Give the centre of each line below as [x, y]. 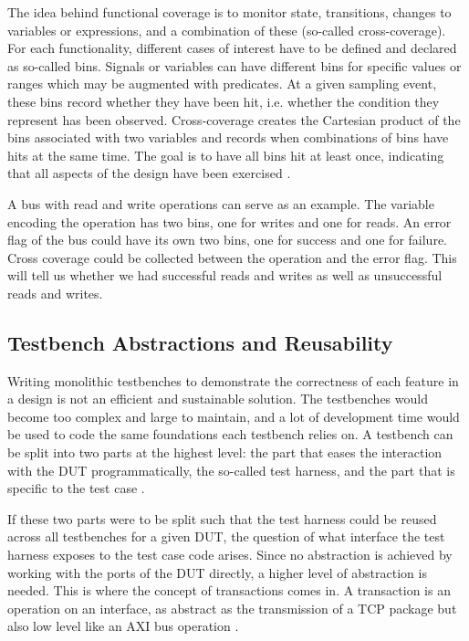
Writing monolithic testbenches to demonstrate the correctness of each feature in [233, 380]
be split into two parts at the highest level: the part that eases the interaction [225, 452]
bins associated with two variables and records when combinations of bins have [228, 137]
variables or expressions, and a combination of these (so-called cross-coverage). [227, 30]
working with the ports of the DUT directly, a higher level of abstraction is [217, 572]
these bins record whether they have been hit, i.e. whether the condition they [224, 101]
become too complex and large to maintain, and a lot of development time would [234, 416]
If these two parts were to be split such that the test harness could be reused [222, 518]
